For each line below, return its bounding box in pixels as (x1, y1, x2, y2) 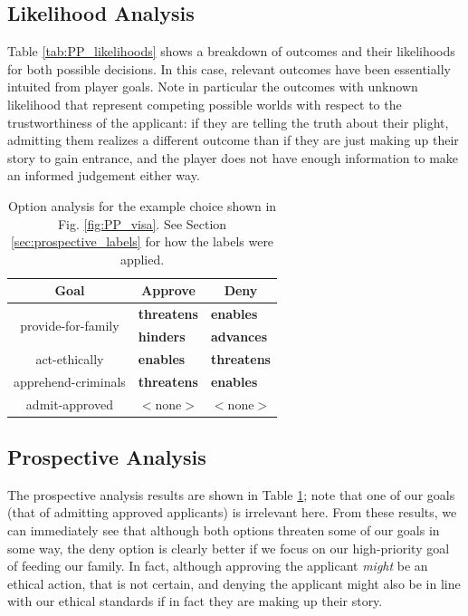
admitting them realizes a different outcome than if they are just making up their (7, 130, 459, 149)
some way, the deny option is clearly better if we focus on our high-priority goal (7, 538, 450, 557)
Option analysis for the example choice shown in (7, 196, 277, 215)
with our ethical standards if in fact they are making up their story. (7, 592, 383, 611)
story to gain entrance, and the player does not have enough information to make (7, 148, 459, 167)
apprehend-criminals (14, 371, 126, 390)
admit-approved (25, 394, 113, 413)
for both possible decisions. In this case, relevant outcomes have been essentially (7, 59, 451, 78)
